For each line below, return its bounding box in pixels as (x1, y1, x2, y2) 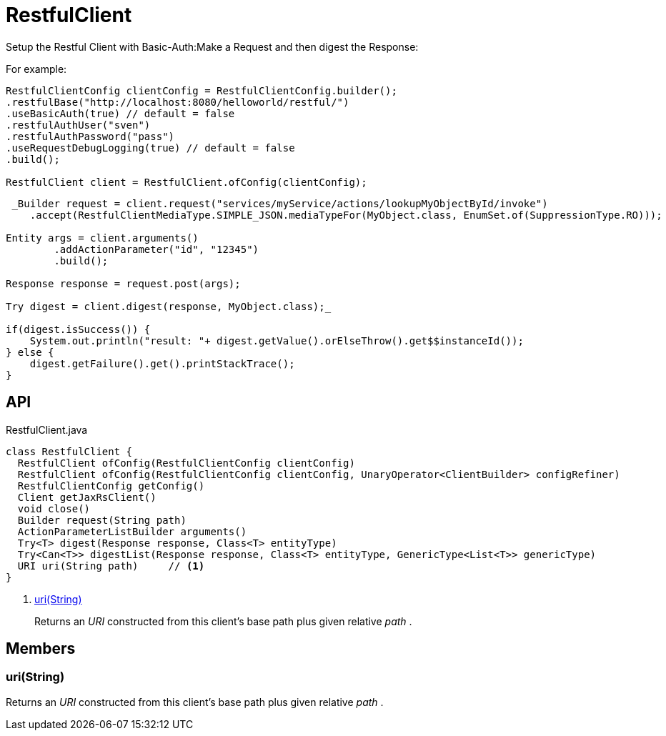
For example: (6, 62, 67, 75)
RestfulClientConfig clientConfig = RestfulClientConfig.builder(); (6, 84, 397, 96)
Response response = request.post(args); (6, 277, 241, 289)
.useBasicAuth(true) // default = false (6, 107, 235, 119)
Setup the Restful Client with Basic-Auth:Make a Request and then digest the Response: (6, 40, 419, 53)
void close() (17, 502, 91, 514)
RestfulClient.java (6, 423, 88, 436)
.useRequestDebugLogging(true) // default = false (6, 141, 295, 154)
